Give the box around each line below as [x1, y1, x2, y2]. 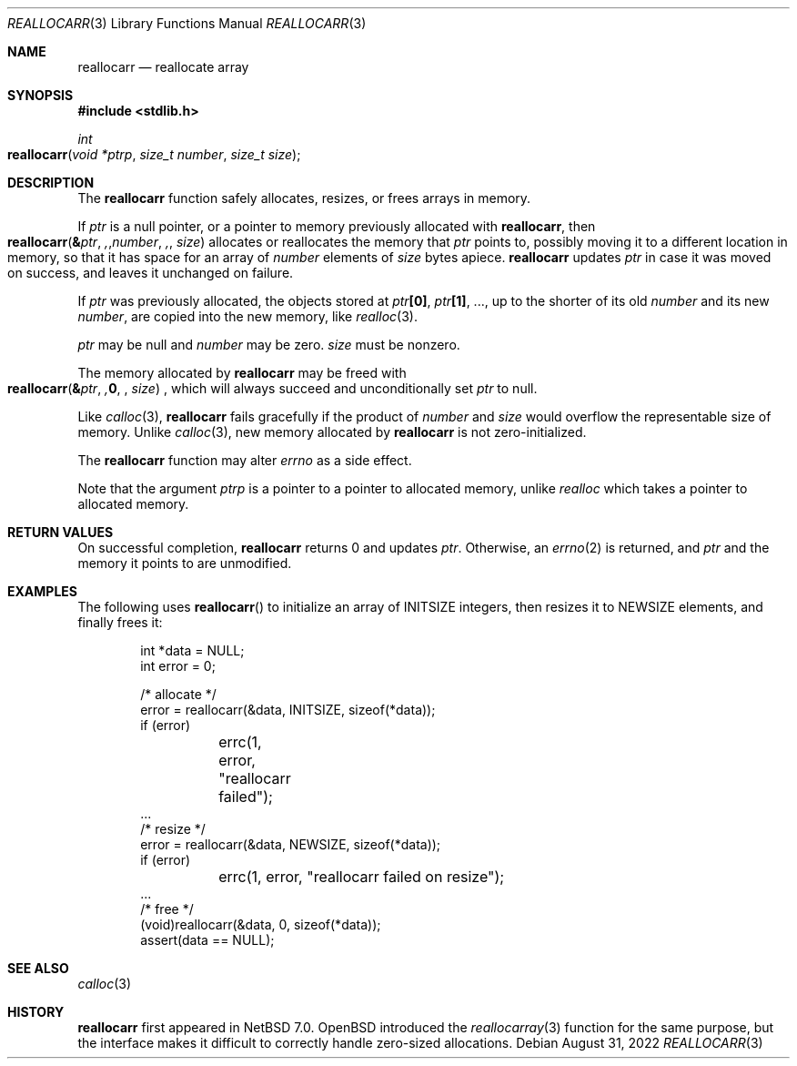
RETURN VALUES [7, 524, 114, 540]
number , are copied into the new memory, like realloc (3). [77, 309, 418, 324]
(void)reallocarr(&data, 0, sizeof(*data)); [140, 917, 381, 932]
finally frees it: [77, 614, 163, 630]
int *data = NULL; [140, 643, 245, 658]
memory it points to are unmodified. [77, 555, 292, 571]
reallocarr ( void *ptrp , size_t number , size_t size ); [7, 147, 301, 162]
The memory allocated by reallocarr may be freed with [77, 365, 407, 381]
